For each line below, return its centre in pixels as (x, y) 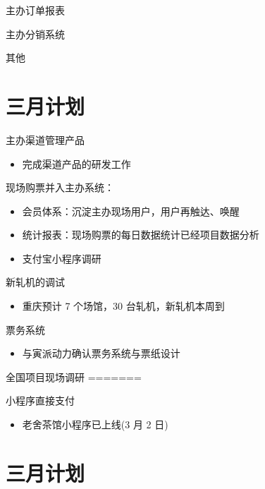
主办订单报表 (35, 10)
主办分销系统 (35, 34)
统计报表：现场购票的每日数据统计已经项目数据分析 (141, 235)
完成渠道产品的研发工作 (76, 163)
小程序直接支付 (40, 400)
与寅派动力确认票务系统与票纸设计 (101, 353)
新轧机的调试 (35, 282)
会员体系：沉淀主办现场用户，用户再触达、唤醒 (131, 211)
